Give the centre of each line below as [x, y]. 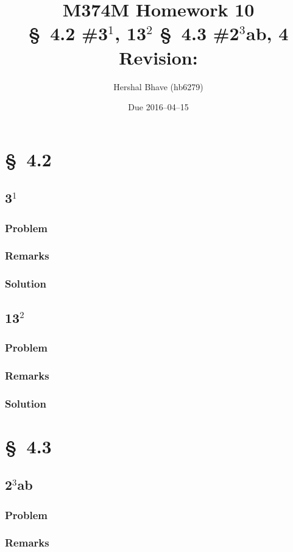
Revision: [158, 57]
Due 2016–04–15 [158, 107]
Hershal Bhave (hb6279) [158, 86]
